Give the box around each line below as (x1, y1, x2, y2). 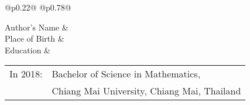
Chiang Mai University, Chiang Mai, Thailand (52, 84, 241, 98)
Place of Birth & (5, 32, 64, 45)
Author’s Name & (5, 21, 69, 33)
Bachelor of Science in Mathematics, (52, 67, 201, 81)
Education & (5, 43, 50, 56)
